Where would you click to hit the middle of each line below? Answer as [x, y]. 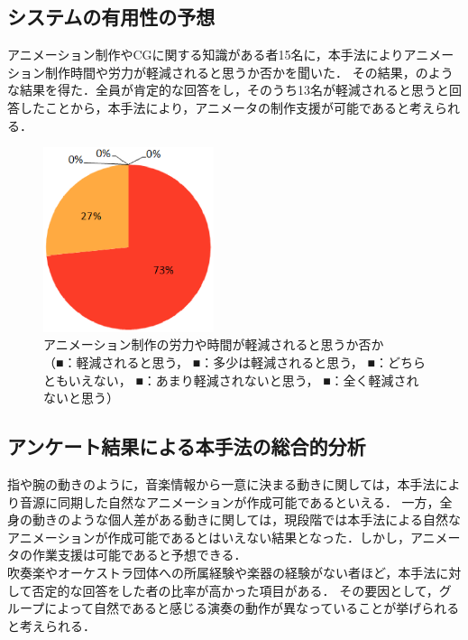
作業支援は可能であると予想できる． [139, 555]
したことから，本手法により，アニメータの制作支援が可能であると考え [227, 107]
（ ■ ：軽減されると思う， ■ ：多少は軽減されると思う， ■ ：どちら [234, 362]
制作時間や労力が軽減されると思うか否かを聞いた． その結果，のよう [249, 72]
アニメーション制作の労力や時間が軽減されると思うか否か [214, 344]
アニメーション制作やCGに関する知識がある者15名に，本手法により [206, 55]
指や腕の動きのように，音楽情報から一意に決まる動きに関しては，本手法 [221, 483]
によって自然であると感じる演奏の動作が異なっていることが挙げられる [252, 608]
